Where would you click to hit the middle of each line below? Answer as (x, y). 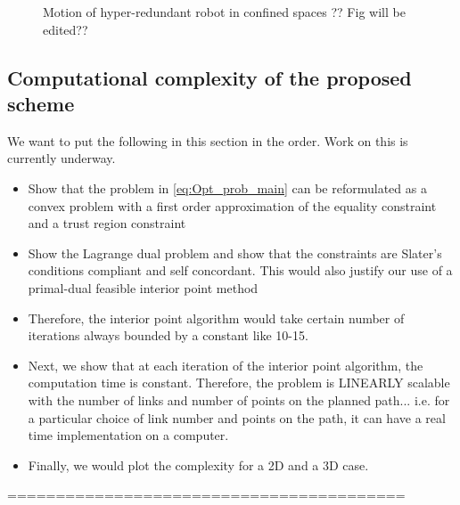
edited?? (66, 29)
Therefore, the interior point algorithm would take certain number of (216, 318)
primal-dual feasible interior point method (143, 287)
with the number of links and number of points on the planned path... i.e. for (239, 399)
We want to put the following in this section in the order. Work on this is (208, 140)
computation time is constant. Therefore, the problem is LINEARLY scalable (239, 383)
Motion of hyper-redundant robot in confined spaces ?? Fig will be (224, 12)
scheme (41, 103)
